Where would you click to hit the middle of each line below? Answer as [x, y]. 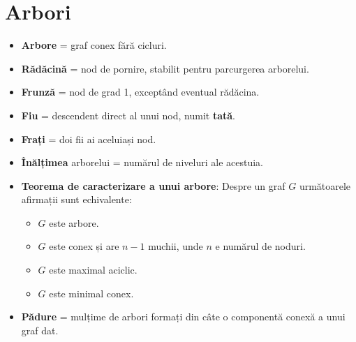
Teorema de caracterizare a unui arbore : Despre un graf [153, 185]
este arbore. [74, 222]
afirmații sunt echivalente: [76, 199]
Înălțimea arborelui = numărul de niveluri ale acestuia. [142, 162]
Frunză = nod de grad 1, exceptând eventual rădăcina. [140, 92]
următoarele [325, 185]
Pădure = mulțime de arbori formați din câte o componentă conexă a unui [183, 317]
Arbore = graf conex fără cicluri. [94, 45]
